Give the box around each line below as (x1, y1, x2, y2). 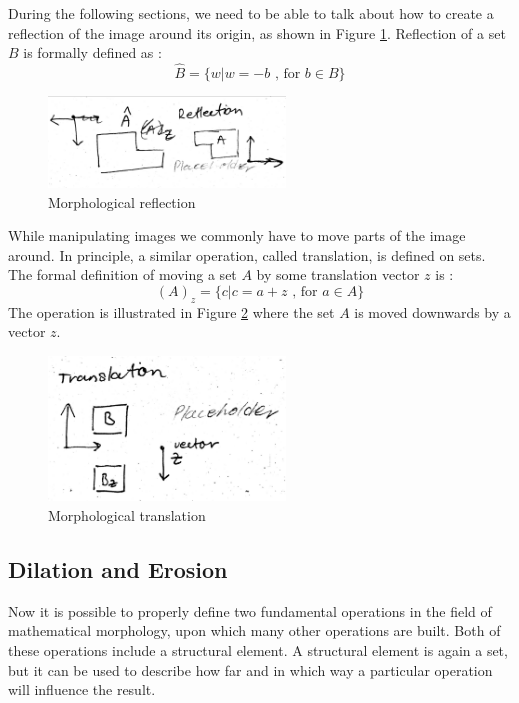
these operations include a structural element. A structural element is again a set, (8, 639, 508, 660)
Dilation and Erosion (8, 553, 228, 584)
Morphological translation (48, 504, 206, 525)
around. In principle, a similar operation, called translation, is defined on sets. (8, 244, 486, 265)
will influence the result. (8, 679, 156, 700)
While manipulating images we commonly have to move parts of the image (8, 225, 466, 246)
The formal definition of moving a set (8, 264, 237, 285)
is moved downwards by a (354, 301, 511, 322)
